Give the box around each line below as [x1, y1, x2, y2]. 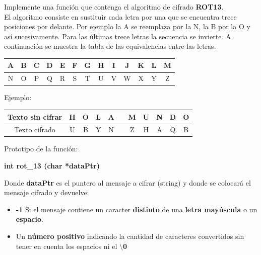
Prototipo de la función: [4, 143, 78, 154]
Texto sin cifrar [8, 111, 62, 122]
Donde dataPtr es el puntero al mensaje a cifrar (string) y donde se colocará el [4, 177, 251, 188]
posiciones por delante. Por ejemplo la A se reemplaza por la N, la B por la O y [4, 21, 250, 32]
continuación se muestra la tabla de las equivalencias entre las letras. [4, 41, 216, 51]
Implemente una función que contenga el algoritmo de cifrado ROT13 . [4, 2, 224, 12]
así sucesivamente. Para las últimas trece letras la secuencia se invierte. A [4, 31, 231, 41]
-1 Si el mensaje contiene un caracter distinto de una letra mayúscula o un [16, 204, 257, 214]
